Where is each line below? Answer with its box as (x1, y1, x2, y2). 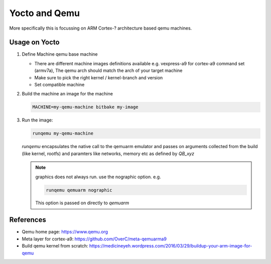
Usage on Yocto (9, 38, 60, 47)
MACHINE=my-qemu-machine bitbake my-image (32, 104, 139, 110)
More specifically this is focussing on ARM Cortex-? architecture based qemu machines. (9, 25, 192, 31)
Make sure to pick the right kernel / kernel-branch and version (34, 74, 163, 80)
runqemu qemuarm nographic (46, 187, 112, 193)
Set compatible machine (34, 82, 85, 88)
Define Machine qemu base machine (22, 51, 98, 57)
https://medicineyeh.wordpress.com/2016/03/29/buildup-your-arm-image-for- (89, 243, 252, 249)
